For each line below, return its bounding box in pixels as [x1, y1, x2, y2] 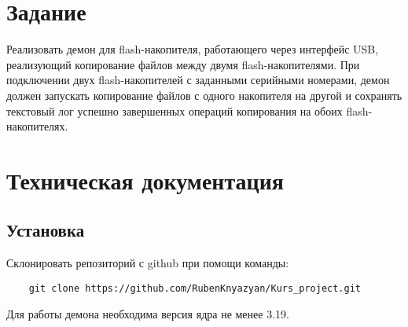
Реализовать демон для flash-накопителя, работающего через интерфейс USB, [6, 41, 379, 57]
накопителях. [6, 118, 68, 134]
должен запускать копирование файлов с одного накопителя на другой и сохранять [6, 86, 402, 103]
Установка [6, 218, 85, 242]
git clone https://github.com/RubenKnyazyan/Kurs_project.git [28, 282, 362, 294]
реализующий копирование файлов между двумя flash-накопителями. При [6, 56, 360, 72]
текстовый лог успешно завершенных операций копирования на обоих [6, 102, 343, 119]
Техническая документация [6, 163, 284, 196]
